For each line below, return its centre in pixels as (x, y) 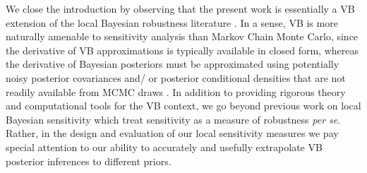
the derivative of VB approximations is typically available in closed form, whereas (182, 50)
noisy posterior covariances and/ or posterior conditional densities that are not (176, 77)
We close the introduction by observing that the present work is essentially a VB (180, 8)
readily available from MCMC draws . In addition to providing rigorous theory (176, 91)
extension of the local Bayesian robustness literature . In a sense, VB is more (172, 22)
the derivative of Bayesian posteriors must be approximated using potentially (173, 64)
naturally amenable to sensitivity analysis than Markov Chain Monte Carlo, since (182, 36)
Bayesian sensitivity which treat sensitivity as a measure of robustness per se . (173, 119)
